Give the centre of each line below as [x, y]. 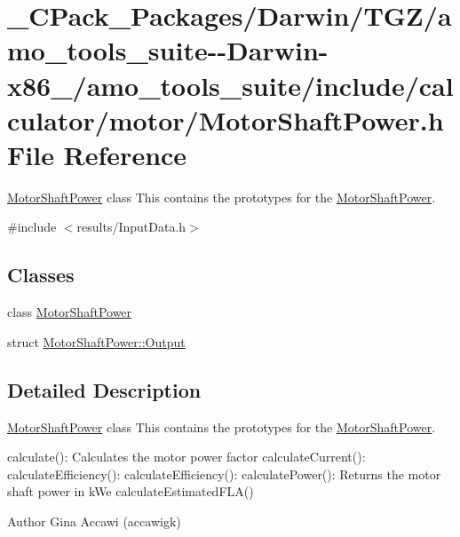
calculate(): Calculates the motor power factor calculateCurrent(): [186, 457]
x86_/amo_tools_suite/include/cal [230, 85]
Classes [41, 275]
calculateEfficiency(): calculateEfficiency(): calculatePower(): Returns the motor [224, 474]
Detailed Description [104, 389]
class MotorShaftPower [70, 312]
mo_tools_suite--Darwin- [168, 50]
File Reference [97, 154]
